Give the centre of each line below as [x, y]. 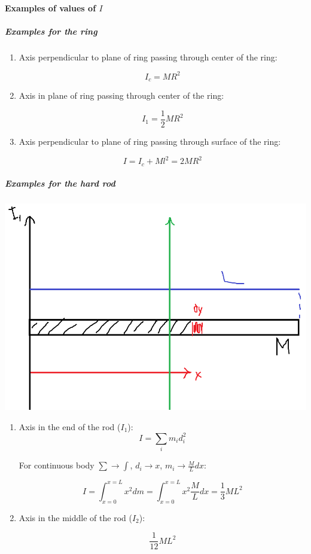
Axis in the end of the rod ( [70, 426]
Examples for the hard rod [60, 183]
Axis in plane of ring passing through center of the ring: [121, 95]
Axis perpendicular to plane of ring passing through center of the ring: [148, 57]
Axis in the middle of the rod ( [75, 517]
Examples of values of [51, 7]
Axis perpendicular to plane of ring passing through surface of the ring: [150, 141]
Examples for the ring [51, 31]
